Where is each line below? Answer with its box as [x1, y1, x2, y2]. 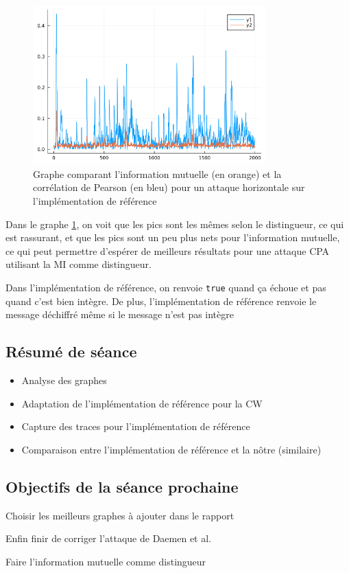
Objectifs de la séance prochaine [5, 475, 239, 497]
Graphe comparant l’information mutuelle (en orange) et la [33, 166, 282, 181]
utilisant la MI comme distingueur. [5, 257, 152, 271]
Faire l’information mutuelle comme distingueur [5, 554, 206, 568]
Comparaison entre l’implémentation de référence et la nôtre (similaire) [21, 442, 322, 456]
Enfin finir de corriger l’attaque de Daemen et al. [5, 531, 212, 546]
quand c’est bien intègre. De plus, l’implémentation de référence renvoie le [5, 293, 317, 308]
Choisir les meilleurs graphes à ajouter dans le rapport [5, 508, 234, 522]
